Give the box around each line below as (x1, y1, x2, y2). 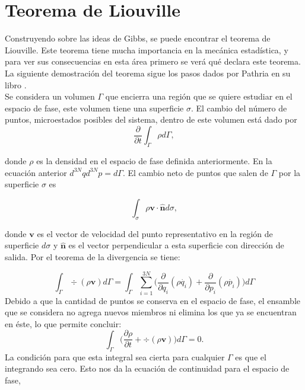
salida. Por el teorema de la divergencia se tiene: (5, 250, 180, 263)
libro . (5, 78, 27, 91)
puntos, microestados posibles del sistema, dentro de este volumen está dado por (5, 113, 297, 126)
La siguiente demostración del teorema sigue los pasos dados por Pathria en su (5, 66, 291, 79)
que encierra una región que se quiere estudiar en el (105, 90, 293, 103)
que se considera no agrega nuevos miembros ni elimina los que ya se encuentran (5, 306, 297, 318)
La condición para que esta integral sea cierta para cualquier (5, 350, 225, 363)
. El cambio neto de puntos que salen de (122, 166, 268, 178)
